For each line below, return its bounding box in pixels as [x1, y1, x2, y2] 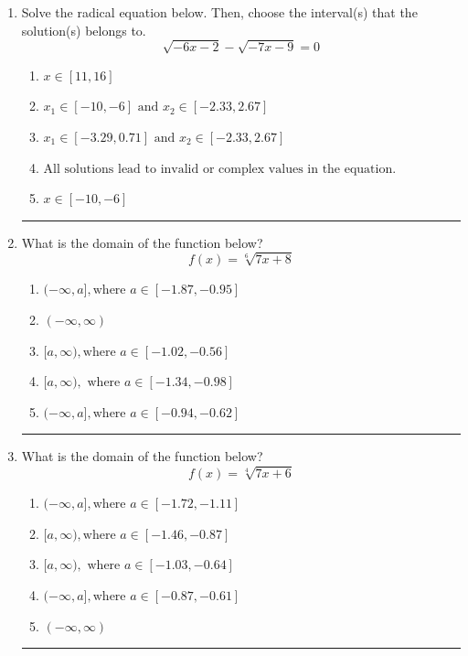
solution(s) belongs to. [21, 20, 146, 39]
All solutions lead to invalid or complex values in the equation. [43, 162, 397, 176]
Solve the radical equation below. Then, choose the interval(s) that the [21, 3, 418, 21]
